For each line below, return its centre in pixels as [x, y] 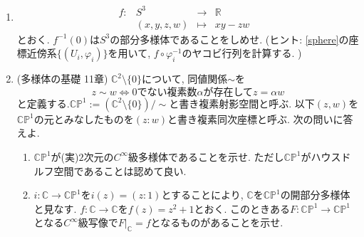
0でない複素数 [165, 92]
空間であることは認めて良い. [120, 170]
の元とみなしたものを [84, 118]
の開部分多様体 [315, 195]
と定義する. [43, 103]
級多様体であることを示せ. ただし [206, 156]
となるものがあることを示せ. [217, 222]
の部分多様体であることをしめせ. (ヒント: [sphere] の [229, 39]
